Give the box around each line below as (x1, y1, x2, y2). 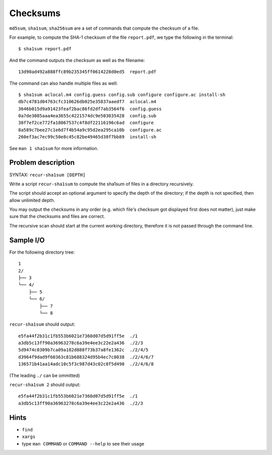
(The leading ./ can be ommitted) (9, 372, 80, 378)
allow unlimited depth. (9, 197, 55, 203)
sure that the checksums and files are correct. (9, 213, 105, 219)
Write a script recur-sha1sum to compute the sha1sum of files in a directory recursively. (9, 181, 194, 187)
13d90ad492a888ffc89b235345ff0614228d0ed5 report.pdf (18, 69, 157, 75)
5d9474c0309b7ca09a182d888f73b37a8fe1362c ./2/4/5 (18, 347, 149, 353)
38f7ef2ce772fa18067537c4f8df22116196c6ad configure (18, 120, 154, 126)
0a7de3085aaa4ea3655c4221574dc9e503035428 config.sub (18, 113, 157, 119)
